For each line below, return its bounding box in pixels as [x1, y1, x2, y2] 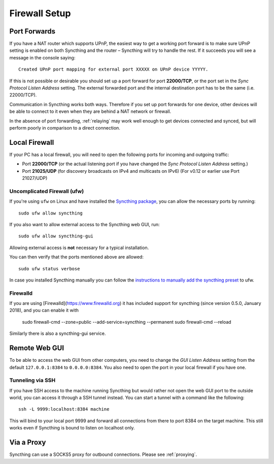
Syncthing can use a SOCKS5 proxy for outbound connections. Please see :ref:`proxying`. [9, 451, 197, 457]
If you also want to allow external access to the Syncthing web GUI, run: [9, 221, 160, 227]
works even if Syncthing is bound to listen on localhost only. [9, 425, 135, 431]
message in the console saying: [9, 54, 76, 60]
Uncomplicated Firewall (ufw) [9, 188, 84, 195]
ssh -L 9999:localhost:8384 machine [18, 407, 110, 412]
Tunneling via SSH [9, 377, 56, 384]
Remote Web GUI [9, 344, 64, 353]
